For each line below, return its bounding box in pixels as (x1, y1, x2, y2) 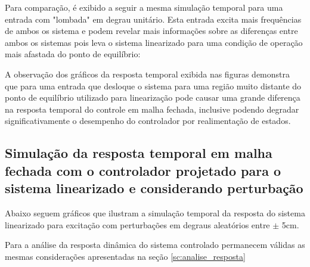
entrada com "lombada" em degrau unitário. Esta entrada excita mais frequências (5, 13, 302, 25)
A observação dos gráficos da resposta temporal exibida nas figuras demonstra (5, 67, 290, 80)
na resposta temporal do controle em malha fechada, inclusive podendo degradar (5, 103, 299, 115)
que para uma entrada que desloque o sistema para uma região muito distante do (5, 79, 302, 92)
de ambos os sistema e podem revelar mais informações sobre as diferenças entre (5, 24, 298, 37)
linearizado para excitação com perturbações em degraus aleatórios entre (5, 218, 270, 231)
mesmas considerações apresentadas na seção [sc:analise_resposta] (5, 250, 246, 262)
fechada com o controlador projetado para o (5, 161, 281, 179)
